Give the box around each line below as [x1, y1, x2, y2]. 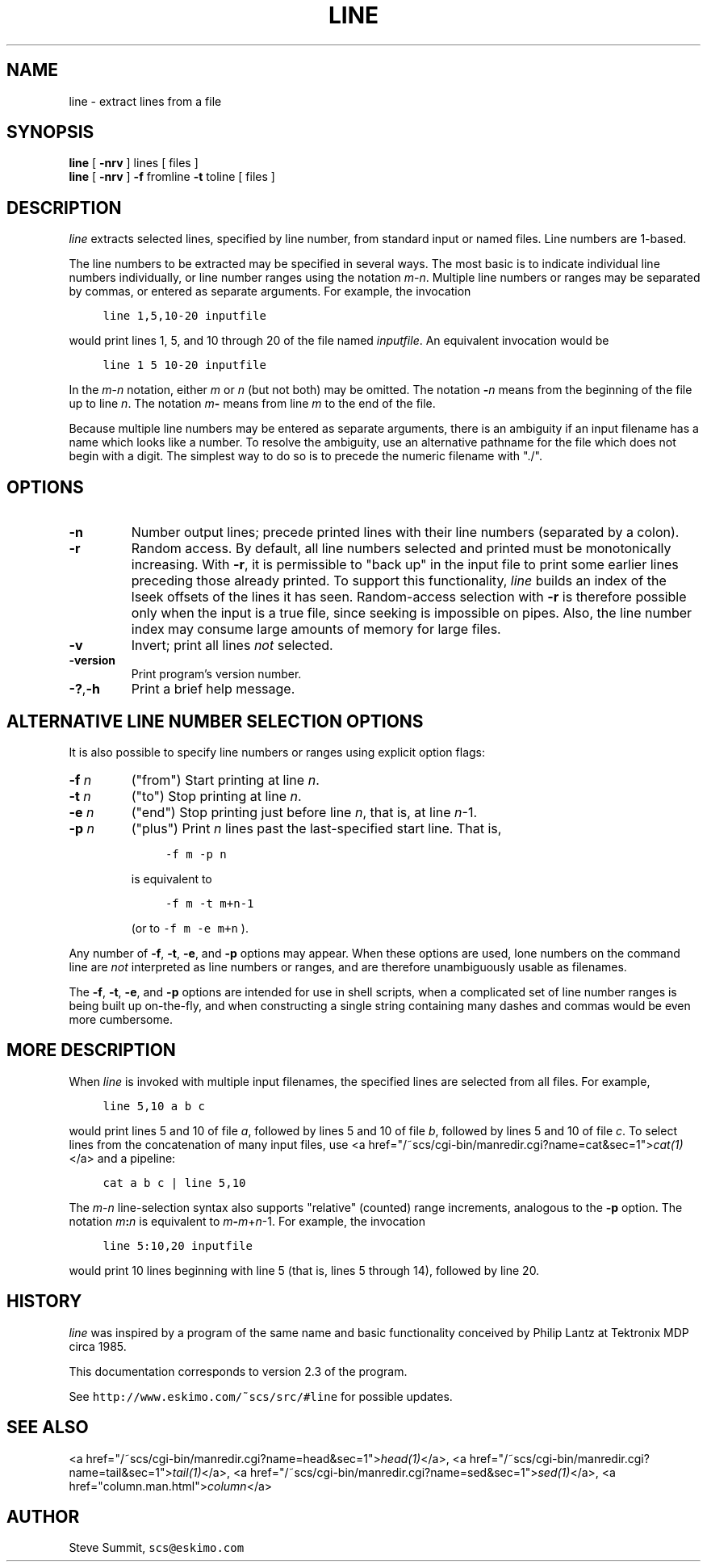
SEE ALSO [6, 1417, 89, 1438]
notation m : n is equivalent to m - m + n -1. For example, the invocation [69, 1214, 426, 1228]
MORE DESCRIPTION [6, 1040, 176, 1061]
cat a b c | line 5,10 [102, 1176, 246, 1189]
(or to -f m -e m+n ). [131, 920, 249, 935]
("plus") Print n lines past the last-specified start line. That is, [131, 820, 502, 836]
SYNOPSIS [6, 122, 94, 143]
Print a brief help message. [131, 681, 295, 698]
